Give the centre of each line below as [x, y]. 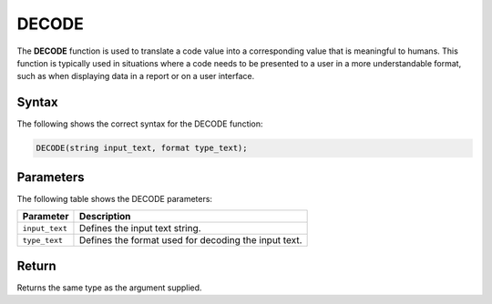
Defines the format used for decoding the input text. [190, 240]
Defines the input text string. [140, 228]
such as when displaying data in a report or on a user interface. [136, 76]
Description [105, 217]
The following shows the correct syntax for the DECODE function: [140, 124]
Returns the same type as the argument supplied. [109, 288]
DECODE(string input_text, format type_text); [142, 148]
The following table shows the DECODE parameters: [115, 198]
